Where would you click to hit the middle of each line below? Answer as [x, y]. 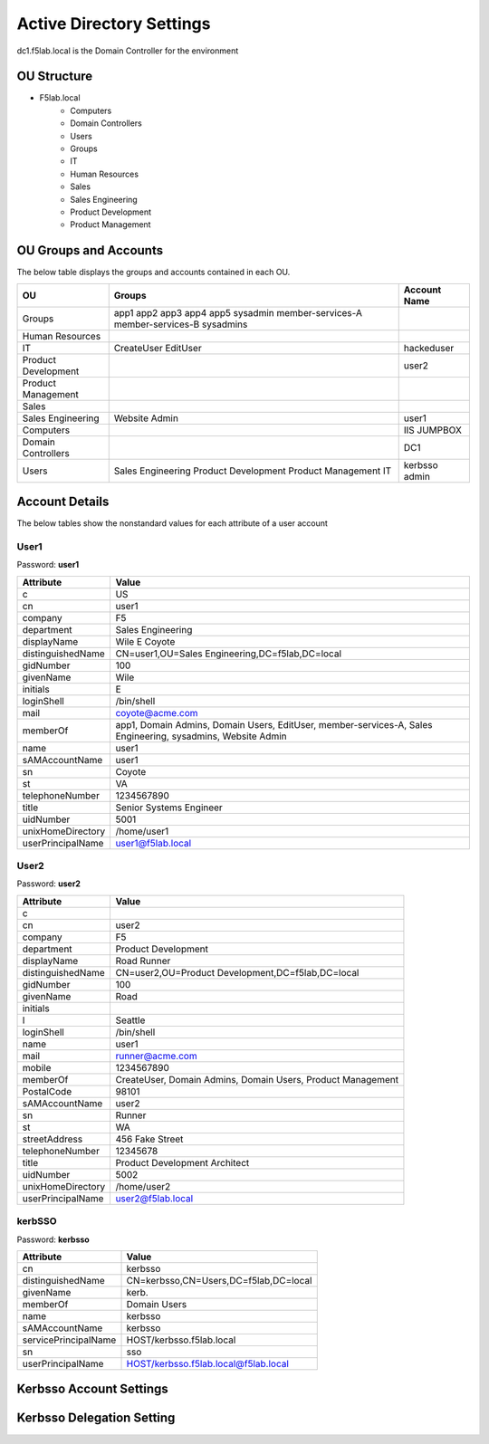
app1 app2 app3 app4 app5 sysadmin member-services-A [238, 312]
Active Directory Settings [114, 24]
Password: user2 [49, 884]
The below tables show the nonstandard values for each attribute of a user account [172, 523]
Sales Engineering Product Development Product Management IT [253, 471]
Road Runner [143, 961]
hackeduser [429, 348]
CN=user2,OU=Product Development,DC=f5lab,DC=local [237, 972]
